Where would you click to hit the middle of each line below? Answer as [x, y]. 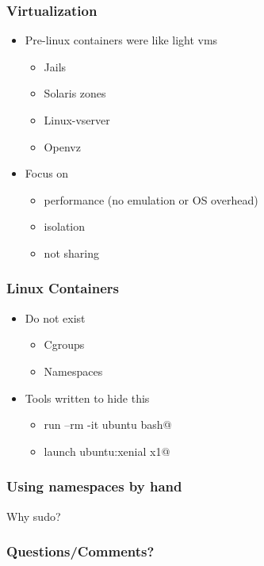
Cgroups [64, 344]
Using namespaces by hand [94, 486]
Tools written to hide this [87, 398]
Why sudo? [34, 516]
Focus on [47, 173]
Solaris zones [75, 93]
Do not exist [55, 317]
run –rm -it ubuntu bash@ [108, 424]
